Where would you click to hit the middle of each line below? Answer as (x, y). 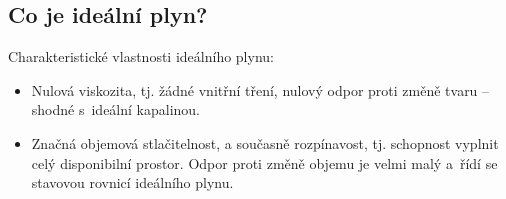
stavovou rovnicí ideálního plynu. (132, 182)
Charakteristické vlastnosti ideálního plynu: (141, 56)
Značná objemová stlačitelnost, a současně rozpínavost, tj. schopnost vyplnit (265, 142)
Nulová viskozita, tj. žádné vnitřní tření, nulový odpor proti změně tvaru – (260, 89)
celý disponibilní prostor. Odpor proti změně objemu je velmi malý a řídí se (264, 162)
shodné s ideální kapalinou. (115, 109)
